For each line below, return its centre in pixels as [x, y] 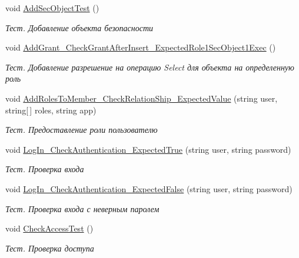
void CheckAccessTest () [49, 228]
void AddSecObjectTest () [52, 8]
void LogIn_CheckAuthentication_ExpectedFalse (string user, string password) [149, 188]
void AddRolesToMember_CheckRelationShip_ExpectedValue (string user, [142, 98]
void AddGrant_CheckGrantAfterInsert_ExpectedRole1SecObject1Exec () [141, 47]
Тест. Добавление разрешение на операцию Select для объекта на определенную [150, 67]
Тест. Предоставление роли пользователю [82, 130]
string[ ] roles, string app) [51, 110]
